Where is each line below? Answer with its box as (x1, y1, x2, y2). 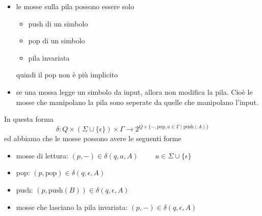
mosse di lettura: (16, 150, 68, 160)
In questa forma (4, 114, 54, 124)
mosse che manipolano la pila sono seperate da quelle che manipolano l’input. (16, 96, 258, 107)
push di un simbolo (28, 18, 88, 29)
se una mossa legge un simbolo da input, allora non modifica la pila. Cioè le (16, 86, 253, 97)
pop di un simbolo (28, 35, 85, 46)
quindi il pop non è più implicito (16, 69, 118, 80)
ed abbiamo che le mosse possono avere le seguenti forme (4, 133, 181, 144)
